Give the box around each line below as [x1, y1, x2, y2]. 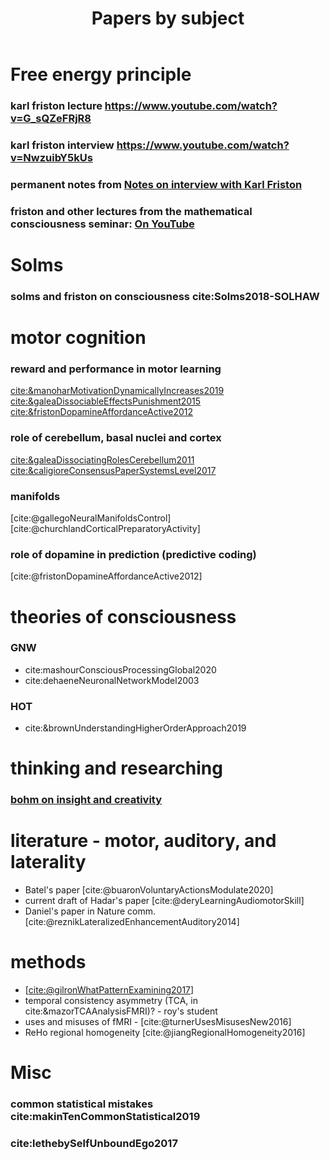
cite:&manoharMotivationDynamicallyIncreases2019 [10, 385, 225, 397]
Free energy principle [10, 63, 192, 86]
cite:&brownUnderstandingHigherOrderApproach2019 [24, 722, 247, 734]
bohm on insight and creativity [10, 793, 163, 807]
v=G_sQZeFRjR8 [10, 112, 92, 126]
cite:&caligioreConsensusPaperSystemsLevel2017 [10, 464, 217, 476]
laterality [10, 851, 87, 874]
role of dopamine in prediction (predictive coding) [10, 547, 257, 561]
